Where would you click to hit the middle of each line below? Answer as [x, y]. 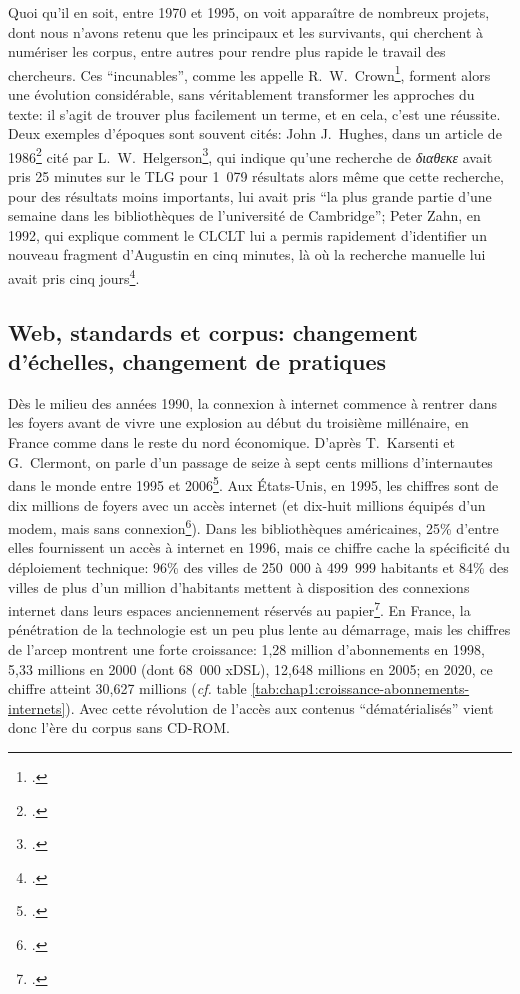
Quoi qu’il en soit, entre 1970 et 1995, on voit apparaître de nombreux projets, [249, 12]
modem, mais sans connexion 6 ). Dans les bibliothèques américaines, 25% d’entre [253, 526]
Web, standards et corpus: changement [213, 331]
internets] [37, 707]
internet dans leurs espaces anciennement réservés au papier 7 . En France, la [239, 608]
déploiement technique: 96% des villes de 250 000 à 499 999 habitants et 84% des [258, 566]
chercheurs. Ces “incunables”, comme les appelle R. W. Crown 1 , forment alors [249, 73]
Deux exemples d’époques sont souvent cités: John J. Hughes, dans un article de [255, 133]
